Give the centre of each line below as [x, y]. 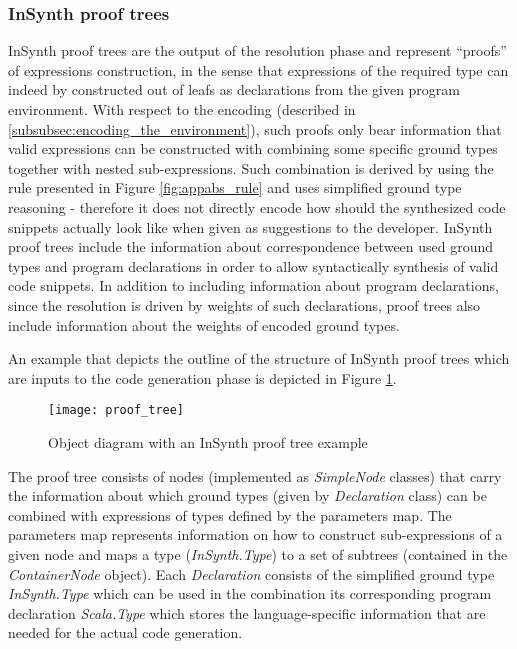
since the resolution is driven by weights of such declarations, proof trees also [244, 304]
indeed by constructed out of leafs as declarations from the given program [234, 89]
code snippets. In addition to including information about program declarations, [253, 285]
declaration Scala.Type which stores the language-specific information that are [247, 612]
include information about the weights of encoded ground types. [204, 324]
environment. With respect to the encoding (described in [182, 109]
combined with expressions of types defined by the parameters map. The [230, 514]
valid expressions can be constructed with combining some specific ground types [253, 148]
